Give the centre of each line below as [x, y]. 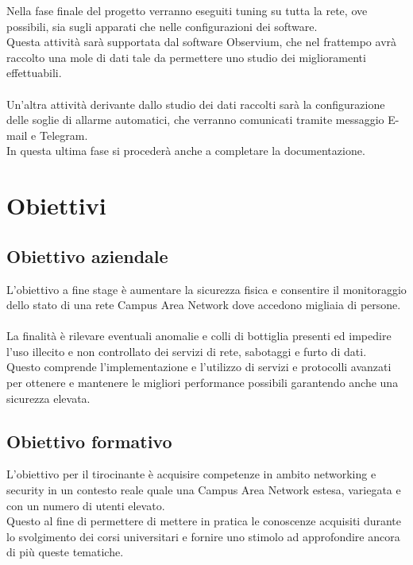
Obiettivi [56, 205]
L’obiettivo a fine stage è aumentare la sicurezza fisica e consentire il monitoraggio [206, 289]
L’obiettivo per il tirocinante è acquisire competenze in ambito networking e [191, 474]
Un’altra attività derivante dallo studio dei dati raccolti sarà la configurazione [196, 104]
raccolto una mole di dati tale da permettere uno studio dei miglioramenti [186, 57]
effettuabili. [34, 73]
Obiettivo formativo [89, 441]
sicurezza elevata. [48, 398]
